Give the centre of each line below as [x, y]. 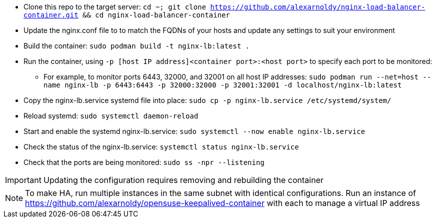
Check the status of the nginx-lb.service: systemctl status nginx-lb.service [161, 147]
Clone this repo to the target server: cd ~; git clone [115, 7]
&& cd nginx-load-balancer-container [156, 15]
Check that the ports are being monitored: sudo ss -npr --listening [144, 162]
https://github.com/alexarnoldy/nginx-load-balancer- [318, 7]
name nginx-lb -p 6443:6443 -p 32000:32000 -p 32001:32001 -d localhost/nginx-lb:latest [223, 85]
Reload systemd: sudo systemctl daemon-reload [111, 116]
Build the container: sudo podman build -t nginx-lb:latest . [137, 46]
